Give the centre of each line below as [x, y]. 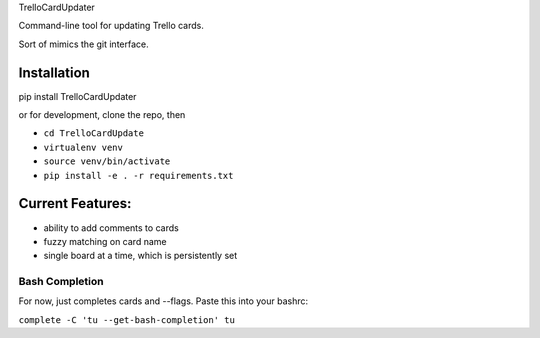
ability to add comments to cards [111, 227]
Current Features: [75, 203]
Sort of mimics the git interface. [83, 44]
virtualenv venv [83, 147]
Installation [54, 72]
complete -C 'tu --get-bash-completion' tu [126, 319]
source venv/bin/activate [107, 161]
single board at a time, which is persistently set [140, 256]
